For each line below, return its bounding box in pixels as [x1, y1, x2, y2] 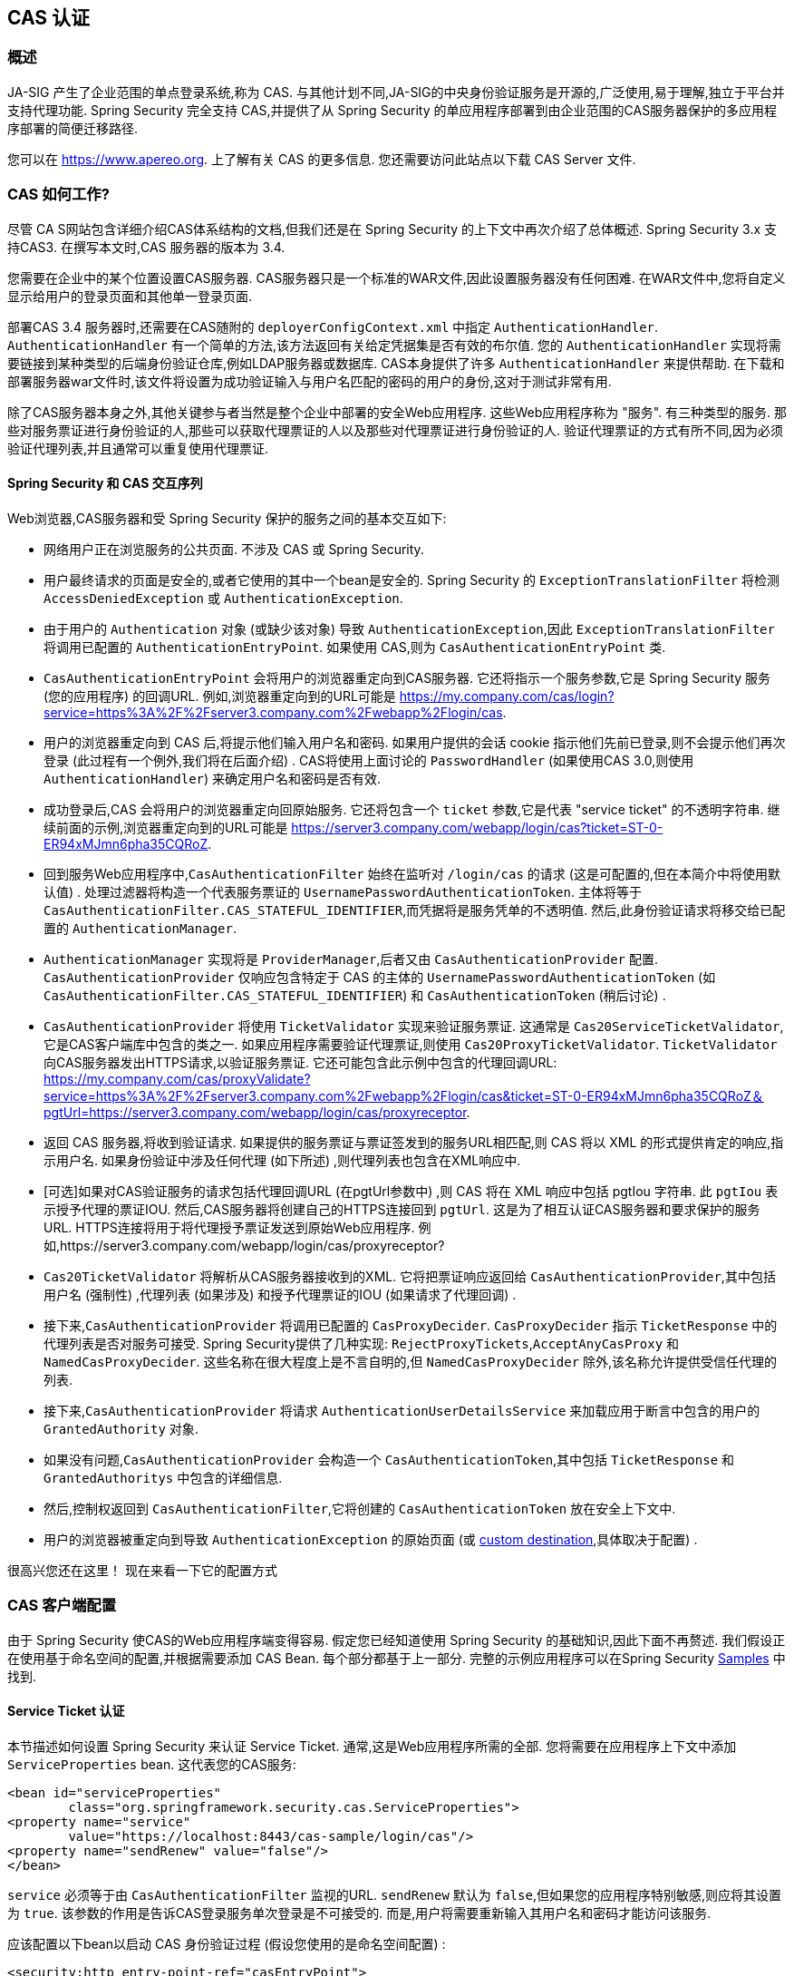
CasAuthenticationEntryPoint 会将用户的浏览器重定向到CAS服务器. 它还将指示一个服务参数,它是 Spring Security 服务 [44, 669, 771, 686]
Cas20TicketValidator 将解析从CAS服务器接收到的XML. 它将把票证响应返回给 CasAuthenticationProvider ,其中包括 [44, 1268, 776, 1284]
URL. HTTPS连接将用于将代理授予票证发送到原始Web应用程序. [44, 1219, 415, 1235]
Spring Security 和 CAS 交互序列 [7, 475, 203, 492]
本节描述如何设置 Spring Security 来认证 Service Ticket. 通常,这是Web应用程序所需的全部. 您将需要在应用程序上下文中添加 [7, 1738, 737, 1754]
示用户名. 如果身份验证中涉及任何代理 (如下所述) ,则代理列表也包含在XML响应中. [44, 1152, 521, 1168]
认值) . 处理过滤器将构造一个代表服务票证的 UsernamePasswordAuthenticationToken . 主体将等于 [44, 883, 642, 900]
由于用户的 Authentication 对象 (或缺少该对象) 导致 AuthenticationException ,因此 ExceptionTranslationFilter [44, 620, 775, 637]
